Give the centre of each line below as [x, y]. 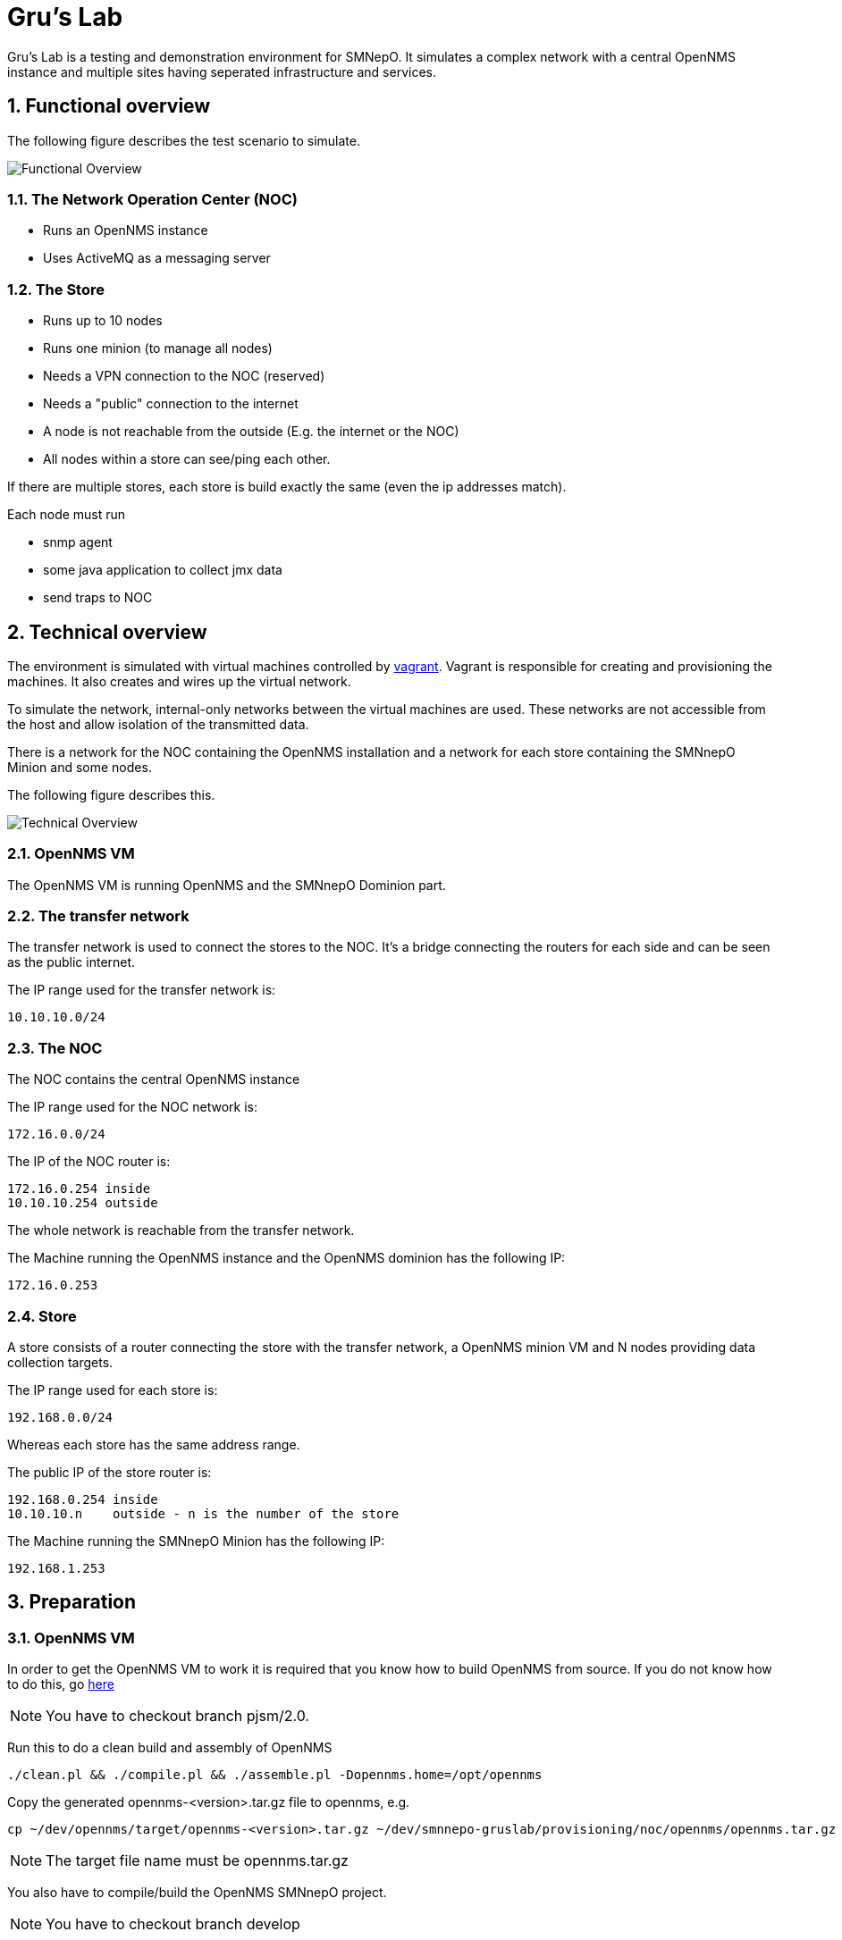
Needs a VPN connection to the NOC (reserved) [184, 376]
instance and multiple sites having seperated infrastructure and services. [222, 71]
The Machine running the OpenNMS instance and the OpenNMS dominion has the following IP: [286, 1258]
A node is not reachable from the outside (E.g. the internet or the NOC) [251, 432]
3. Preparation [72, 1602]
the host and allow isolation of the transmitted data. [158, 724]
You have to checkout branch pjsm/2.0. [177, 1716]
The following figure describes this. [111, 794]
